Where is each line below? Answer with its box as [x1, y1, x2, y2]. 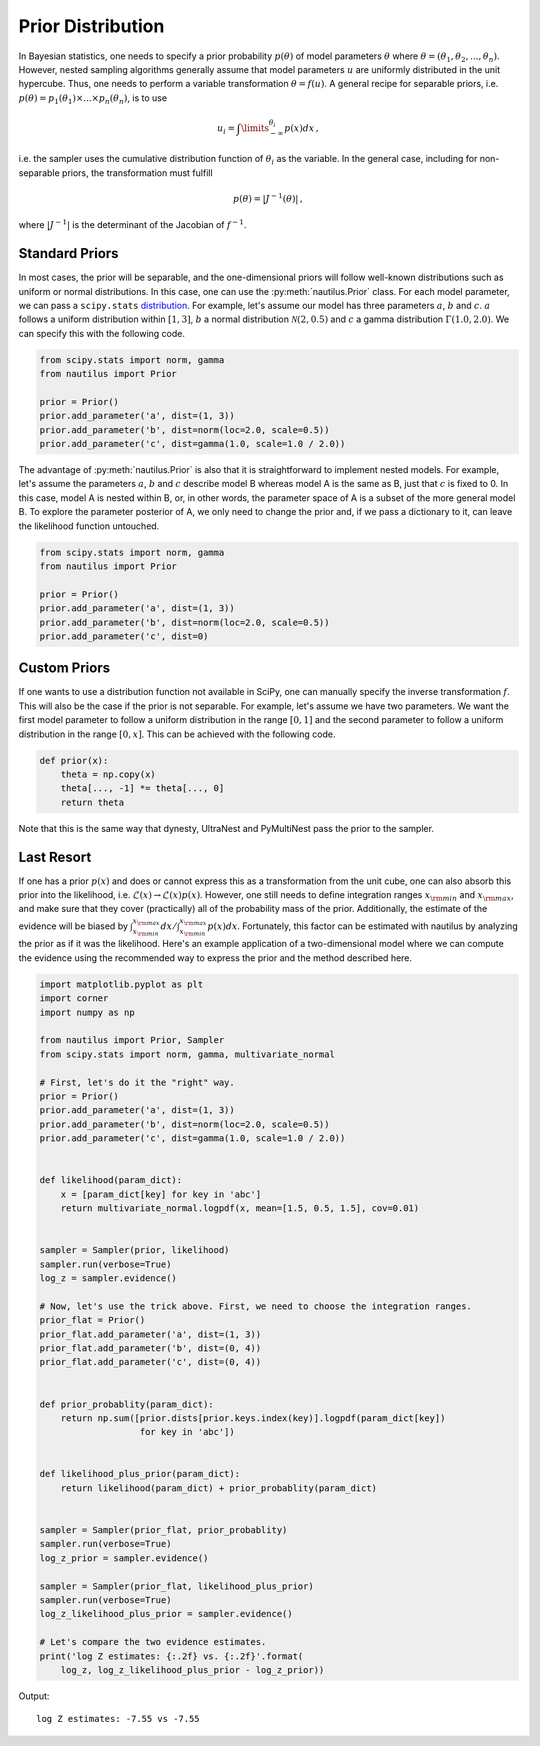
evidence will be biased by [18, 920, 129, 932]
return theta [60, 796, 125, 808]
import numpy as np [39, 1006, 135, 1018]
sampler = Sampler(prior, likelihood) [39, 1245, 230, 1256]
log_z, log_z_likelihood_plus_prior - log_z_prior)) [60, 1664, 325, 1675]
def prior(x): [39, 755, 109, 766]
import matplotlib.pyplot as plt [39, 978, 204, 990]
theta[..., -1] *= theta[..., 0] [60, 783, 225, 794]
